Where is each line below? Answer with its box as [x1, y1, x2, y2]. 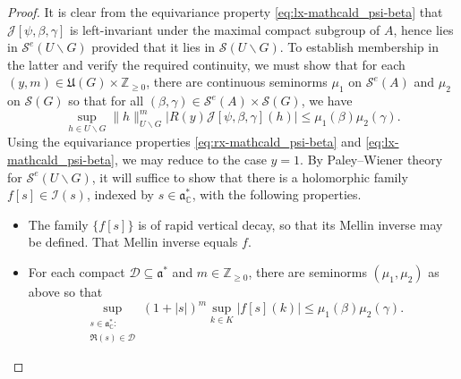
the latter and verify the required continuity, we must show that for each [7, 55, 406, 73]
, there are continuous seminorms [146, 72, 328, 91]
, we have [301, 91, 353, 110]
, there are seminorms [248, 263, 367, 282]
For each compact [28, 263, 125, 282]
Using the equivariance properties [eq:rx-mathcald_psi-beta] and [7, 132, 362, 151]
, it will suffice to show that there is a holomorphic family [91, 167, 408, 186]
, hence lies [393, 20, 454, 38]
